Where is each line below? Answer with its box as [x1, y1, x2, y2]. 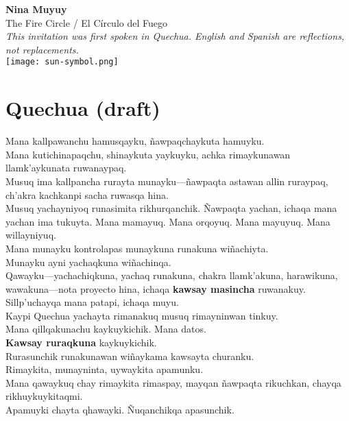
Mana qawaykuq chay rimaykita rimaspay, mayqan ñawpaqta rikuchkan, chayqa [5, 375, 341, 389]
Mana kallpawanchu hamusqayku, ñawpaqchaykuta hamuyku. [5, 134, 265, 148]
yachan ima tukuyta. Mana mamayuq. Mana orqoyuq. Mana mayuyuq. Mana [5, 214, 330, 228]
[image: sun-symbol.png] [5, 57, 119, 67]
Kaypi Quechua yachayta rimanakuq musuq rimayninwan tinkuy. [5, 308, 278, 322]
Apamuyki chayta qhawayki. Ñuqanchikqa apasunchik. [5, 402, 234, 417]
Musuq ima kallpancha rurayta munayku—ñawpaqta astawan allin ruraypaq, [5, 173, 328, 188]
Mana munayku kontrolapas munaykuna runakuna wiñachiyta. [5, 241, 269, 255]
